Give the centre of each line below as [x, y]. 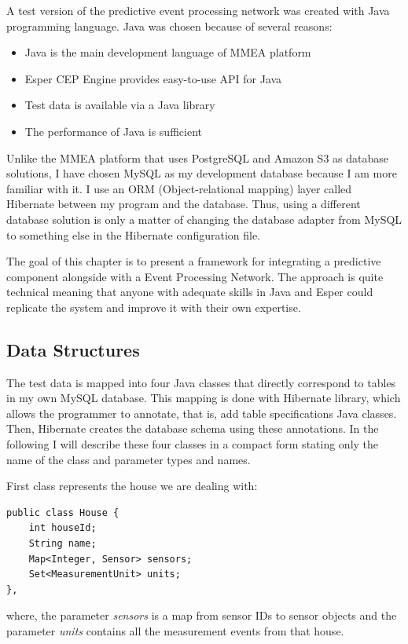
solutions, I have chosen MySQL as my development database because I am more [202, 173]
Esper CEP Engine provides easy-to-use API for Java [153, 78]
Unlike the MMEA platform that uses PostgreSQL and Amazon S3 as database [197, 157]
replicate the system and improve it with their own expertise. [154, 307]
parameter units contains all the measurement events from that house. [175, 631]
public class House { [63, 512]
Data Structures [73, 349]
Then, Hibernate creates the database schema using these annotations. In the [193, 428]
